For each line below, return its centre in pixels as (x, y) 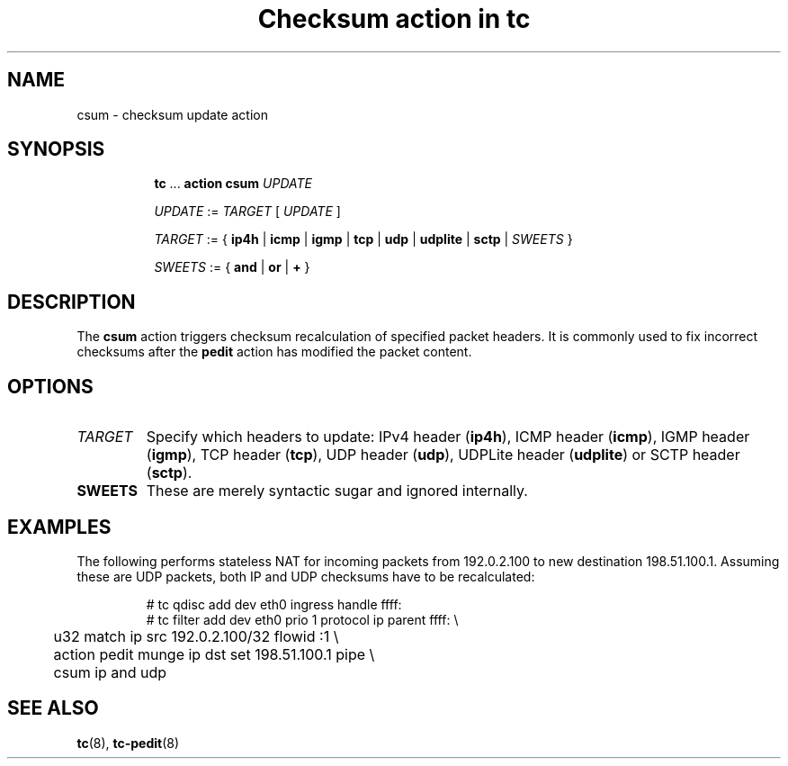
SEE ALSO (53, 708)
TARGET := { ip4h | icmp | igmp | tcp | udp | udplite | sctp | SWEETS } (363, 239)
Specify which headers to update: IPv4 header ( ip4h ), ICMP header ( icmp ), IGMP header (448, 437)
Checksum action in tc (394, 19)
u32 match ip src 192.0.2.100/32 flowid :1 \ (196, 636)
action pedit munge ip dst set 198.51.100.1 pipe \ (214, 654)
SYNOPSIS (56, 149)
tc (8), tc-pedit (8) (128, 743)
